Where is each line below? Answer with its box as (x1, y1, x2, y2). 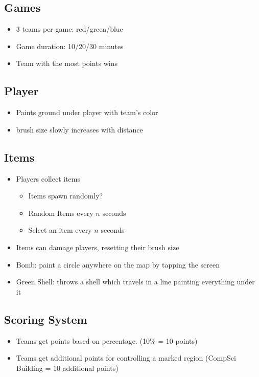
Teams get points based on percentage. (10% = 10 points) (16, 335, 198, 346)
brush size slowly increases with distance (16, 124, 143, 135)
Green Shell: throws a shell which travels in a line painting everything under (16, 276, 255, 287)
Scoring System (4, 311, 87, 327)
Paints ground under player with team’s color (16, 107, 158, 118)
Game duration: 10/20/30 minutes (16, 40, 124, 51)
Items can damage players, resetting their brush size (16, 241, 179, 252)
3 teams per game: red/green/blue (16, 24, 123, 34)
